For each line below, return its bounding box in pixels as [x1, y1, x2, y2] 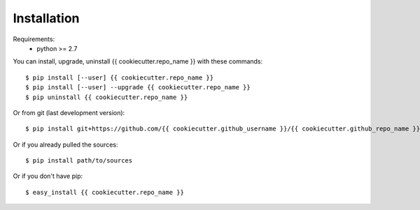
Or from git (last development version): [13, 108, 125, 117]
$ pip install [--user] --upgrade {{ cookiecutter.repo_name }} [25, 84, 251, 91]
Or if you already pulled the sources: [13, 140, 118, 149]
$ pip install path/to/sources [25, 157, 133, 165]
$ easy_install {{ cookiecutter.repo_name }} [25, 188, 185, 196]
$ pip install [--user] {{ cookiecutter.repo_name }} [25, 73, 213, 82]
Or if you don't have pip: [13, 172, 83, 181]
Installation [13, 10, 80, 26]
